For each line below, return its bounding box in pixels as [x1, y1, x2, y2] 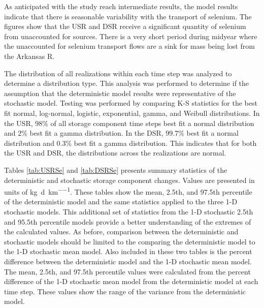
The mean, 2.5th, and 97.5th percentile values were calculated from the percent [4, 266, 251, 276]
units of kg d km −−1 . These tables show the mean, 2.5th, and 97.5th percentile [4, 185, 252, 197]
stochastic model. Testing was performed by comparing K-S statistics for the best [4, 98, 257, 108]
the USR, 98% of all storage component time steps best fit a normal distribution [4, 117, 254, 128]
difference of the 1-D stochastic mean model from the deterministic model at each [4, 276, 258, 287]
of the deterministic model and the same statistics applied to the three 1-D [4, 196, 238, 207]
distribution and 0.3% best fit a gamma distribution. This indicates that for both [4, 137, 257, 148]
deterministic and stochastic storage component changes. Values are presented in [4, 174, 255, 185]
